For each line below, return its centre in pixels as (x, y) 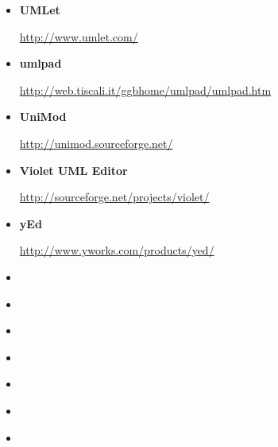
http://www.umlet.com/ (79, 36)
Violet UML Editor (73, 170)
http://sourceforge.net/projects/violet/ (114, 197)
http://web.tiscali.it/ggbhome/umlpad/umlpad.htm (145, 89)
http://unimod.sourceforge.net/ (96, 143)
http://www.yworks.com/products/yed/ (117, 250)
